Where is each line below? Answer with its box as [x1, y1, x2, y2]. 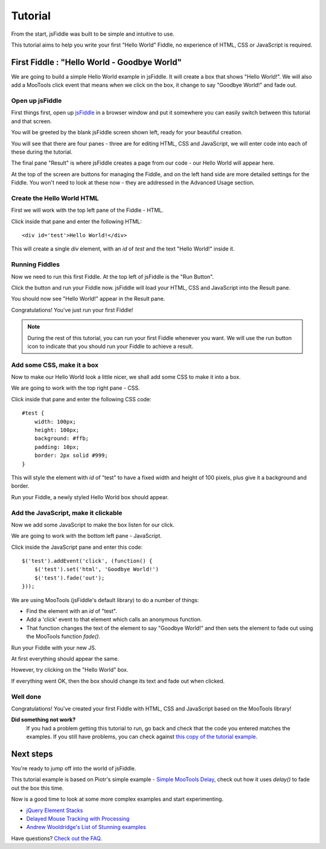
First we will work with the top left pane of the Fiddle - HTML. [11, 206, 164, 214]
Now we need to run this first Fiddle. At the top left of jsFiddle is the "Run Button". [11, 273, 214, 280]
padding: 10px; [34, 444, 80, 450]
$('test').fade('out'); [34, 574, 105, 581]
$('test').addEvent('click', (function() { [22, 557, 153, 565]
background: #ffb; [34, 435, 89, 442]
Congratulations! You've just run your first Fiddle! [11, 306, 133, 313]
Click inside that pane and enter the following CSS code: [11, 395, 152, 402]
